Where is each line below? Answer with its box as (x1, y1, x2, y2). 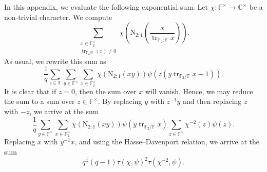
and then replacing (182, 96, 242, 106)
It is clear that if (4, 85, 56, 96)
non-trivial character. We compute (4, 11, 112, 22)
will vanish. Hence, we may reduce (145, 85, 253, 96)
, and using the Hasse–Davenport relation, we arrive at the (74, 136, 260, 147)
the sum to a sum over (4, 96, 75, 106)
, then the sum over (75, 85, 137, 96)
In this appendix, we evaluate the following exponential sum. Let (4, 2, 208, 12)
